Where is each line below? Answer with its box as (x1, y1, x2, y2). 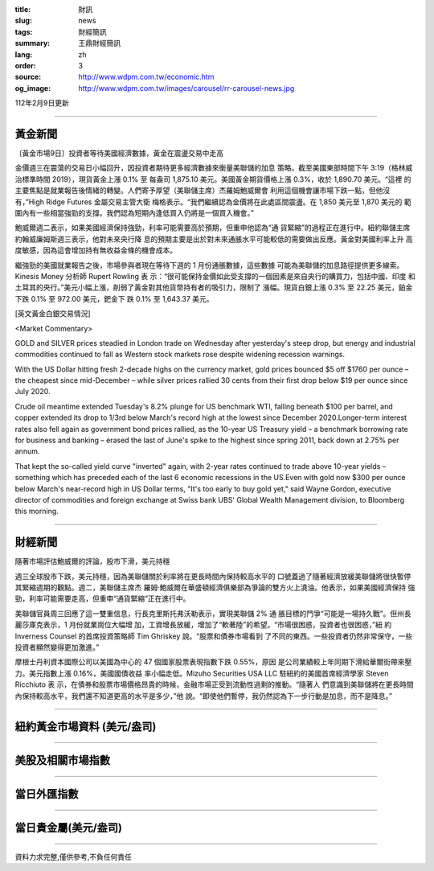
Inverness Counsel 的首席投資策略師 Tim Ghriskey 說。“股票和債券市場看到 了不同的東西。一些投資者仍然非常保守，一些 (14, 631, 413, 641)
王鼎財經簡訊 (78, 39, 121, 48)
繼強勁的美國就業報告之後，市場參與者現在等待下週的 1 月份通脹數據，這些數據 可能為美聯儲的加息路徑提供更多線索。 (14, 260, 404, 269)
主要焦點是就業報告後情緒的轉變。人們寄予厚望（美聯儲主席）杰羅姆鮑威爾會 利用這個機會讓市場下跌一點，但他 (14, 186, 383, 195)
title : (14, 5, 31, 14)
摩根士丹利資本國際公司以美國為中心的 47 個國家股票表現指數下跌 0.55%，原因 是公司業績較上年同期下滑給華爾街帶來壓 (14, 657, 412, 667)
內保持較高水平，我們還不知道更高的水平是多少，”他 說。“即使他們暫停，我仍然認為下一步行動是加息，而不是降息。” (14, 691, 393, 700)
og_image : (14, 83, 51, 92)
